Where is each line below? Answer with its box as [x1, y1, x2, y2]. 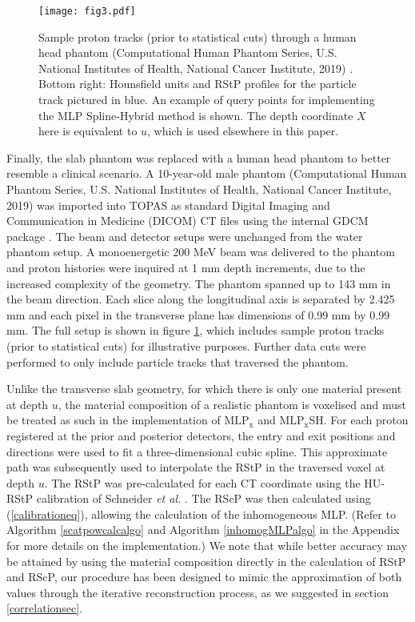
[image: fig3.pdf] [38, 6, 136, 17]
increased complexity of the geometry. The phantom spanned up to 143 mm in [6, 275, 391, 291]
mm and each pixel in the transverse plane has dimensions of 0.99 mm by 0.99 [6, 306, 390, 323]
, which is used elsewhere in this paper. [147, 122, 339, 139]
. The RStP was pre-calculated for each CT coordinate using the [44, 474, 361, 491]
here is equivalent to [38, 122, 138, 139]
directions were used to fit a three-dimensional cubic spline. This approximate [6, 443, 388, 459]
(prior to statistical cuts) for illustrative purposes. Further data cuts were [6, 337, 366, 354]
